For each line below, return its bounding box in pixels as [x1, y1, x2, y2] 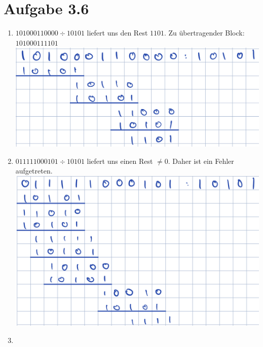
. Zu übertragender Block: [164, 27, 245, 38]
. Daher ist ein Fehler [168, 155, 234, 166]
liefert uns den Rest [87, 27, 148, 38]
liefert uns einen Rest [87, 155, 153, 166]
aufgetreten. [15, 165, 53, 176]
